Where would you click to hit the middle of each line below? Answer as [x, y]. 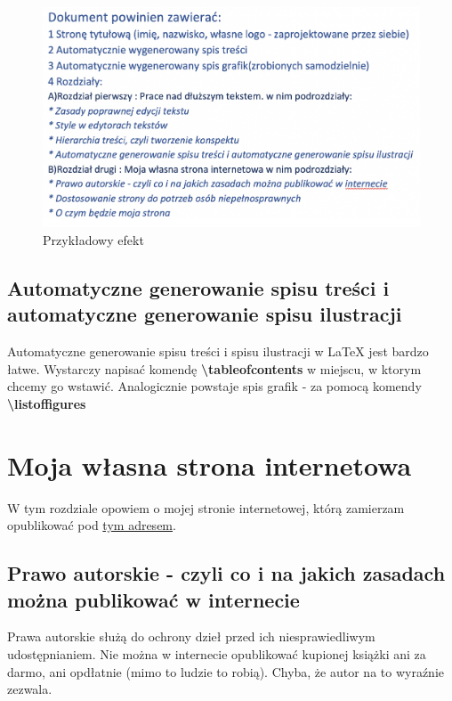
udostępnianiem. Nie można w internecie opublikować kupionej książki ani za [217, 654]
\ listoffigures [47, 403]
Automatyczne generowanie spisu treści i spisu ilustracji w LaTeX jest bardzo [218, 351]
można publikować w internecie [153, 599]
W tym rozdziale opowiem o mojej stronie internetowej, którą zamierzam [206, 507]
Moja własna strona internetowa [210, 465]
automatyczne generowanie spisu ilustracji [205, 314]
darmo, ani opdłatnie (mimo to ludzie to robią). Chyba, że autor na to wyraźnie [226, 671]
